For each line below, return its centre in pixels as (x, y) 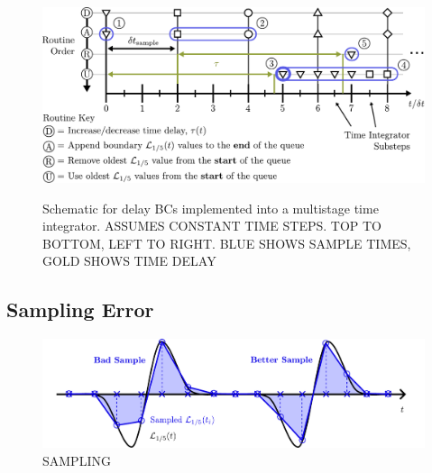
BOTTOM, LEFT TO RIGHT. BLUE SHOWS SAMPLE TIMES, (227, 243)
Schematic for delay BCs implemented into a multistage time (211, 208)
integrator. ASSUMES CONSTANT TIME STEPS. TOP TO (212, 226)
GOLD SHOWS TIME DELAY (129, 261)
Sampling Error (80, 309)
